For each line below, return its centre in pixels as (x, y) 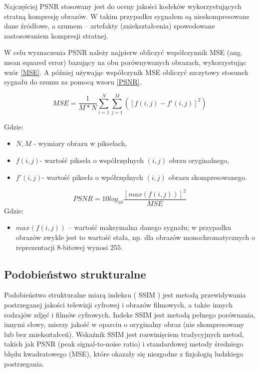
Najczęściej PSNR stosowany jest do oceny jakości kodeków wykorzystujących (123, 6)
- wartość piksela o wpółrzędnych (93, 177)
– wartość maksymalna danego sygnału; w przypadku (150, 227)
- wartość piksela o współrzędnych (92, 160)
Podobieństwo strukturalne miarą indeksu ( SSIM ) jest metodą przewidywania (125, 295)
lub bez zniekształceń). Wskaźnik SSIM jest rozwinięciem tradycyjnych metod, (124, 334)
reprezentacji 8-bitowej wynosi (62, 247)
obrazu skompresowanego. (208, 177)
